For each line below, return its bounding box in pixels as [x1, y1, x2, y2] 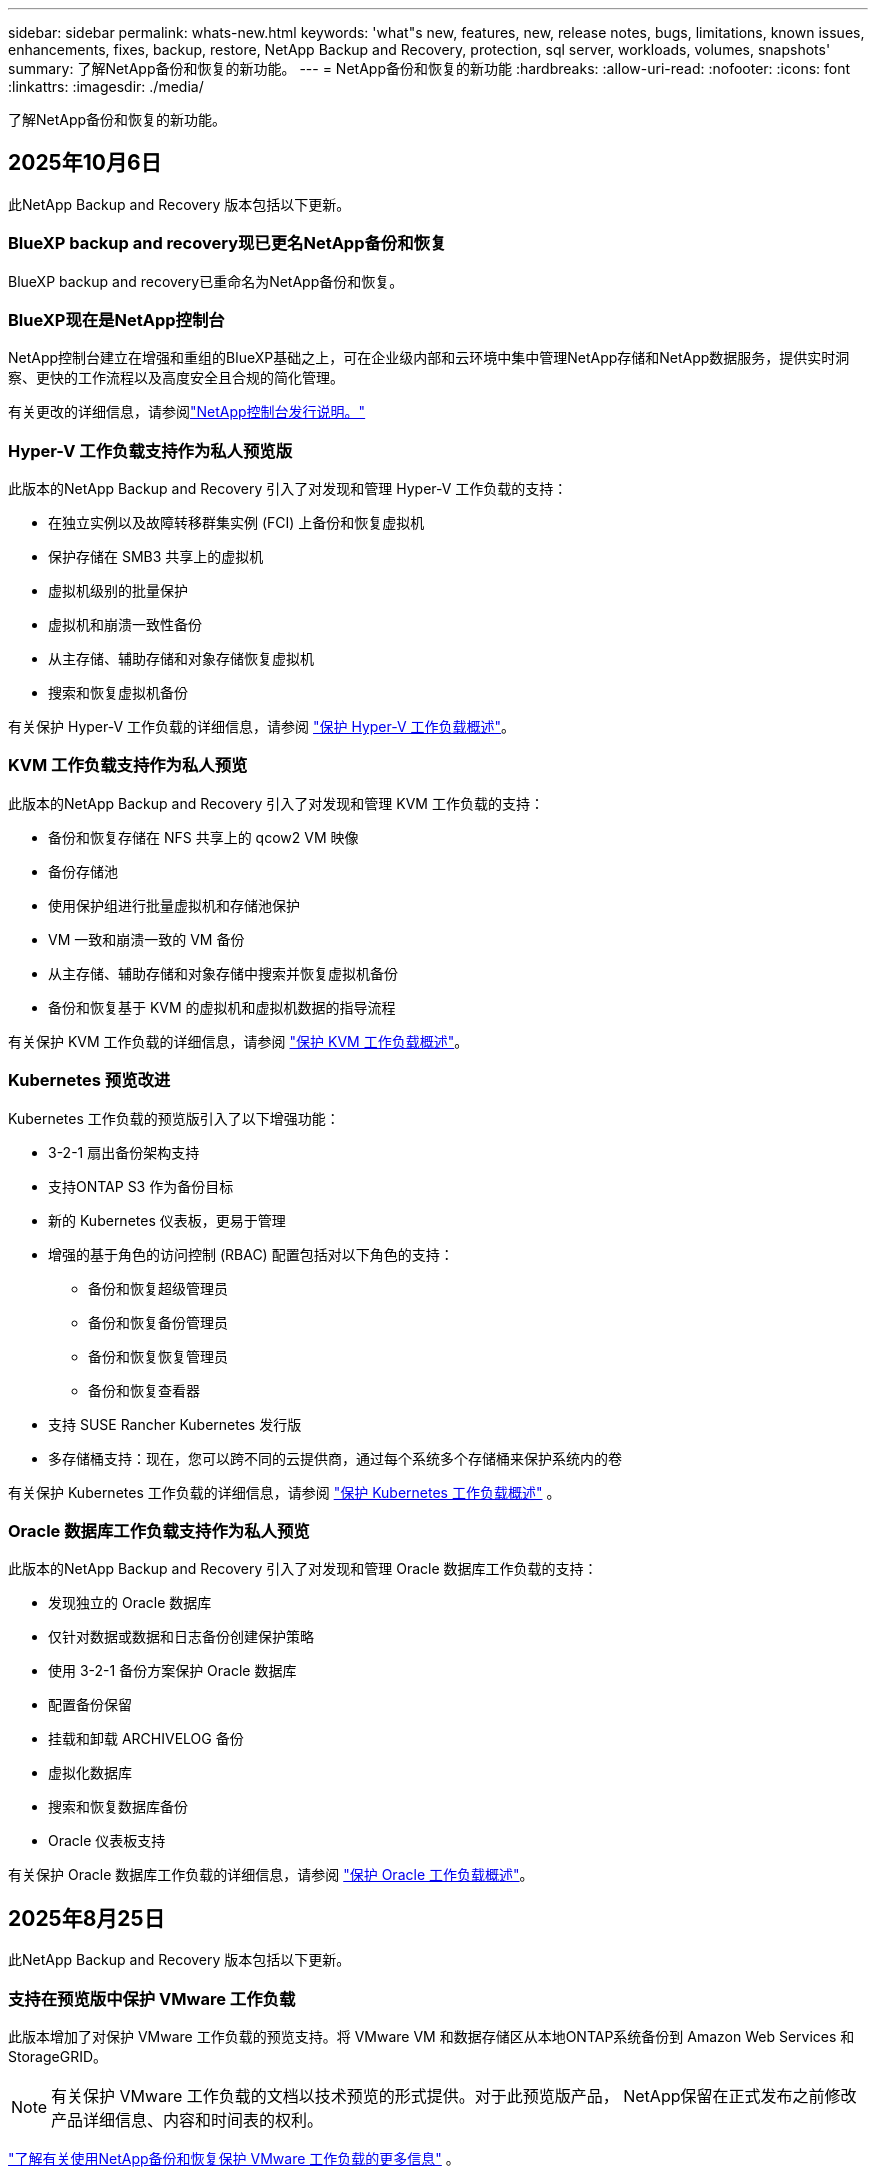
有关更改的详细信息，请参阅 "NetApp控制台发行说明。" [8, 403, 366, 421]
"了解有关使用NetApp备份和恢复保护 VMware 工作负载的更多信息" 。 [8, 2149, 460, 2167]
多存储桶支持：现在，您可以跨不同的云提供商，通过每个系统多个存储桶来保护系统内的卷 [48, 1449, 622, 1467]
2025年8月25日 [8, 1905, 165, 1931]
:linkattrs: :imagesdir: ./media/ [8, 78, 204, 95]
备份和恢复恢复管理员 [88, 1347, 228, 1365]
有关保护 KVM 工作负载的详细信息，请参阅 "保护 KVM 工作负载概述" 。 [8, 1032, 469, 1050]
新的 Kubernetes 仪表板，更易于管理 [48, 1211, 286, 1229]
